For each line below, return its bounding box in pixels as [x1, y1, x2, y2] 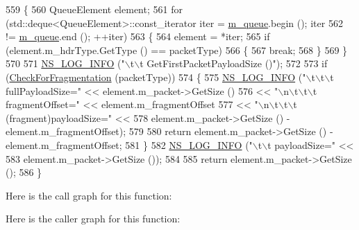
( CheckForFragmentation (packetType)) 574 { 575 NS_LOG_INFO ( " [6, 69, 306, 84]
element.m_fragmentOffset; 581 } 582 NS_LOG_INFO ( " [6, 137, 253, 152]
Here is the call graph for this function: [6, 188, 172, 202]
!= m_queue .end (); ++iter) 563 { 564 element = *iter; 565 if [6, 29, 270, 44]
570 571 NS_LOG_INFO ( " [6, 56, 125, 71]
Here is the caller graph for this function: [6, 211, 181, 226]
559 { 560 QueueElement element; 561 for [6, 2, 183, 16]
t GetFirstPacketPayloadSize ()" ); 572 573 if [140, 56, 328, 71]
